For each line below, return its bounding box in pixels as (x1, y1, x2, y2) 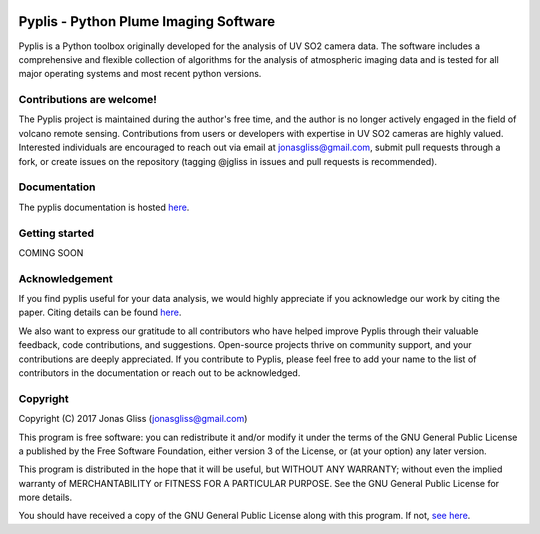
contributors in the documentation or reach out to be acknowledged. (18, 366, 301, 379)
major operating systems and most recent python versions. (18, 68, 262, 80)
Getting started (18, 226, 95, 240)
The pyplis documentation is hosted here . (18, 201, 190, 213)
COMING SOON (18, 246, 84, 259)
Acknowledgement (18, 271, 114, 285)
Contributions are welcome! (18, 93, 157, 107)
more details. (18, 491, 73, 504)
